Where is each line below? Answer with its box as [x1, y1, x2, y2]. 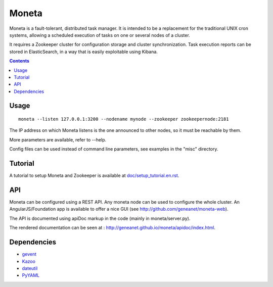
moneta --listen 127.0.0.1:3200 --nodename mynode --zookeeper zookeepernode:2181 [18, 116, 229, 122]
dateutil [22, 265, 38, 271]
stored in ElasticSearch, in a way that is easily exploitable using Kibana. [9, 49, 158, 55]
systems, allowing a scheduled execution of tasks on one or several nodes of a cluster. [9, 32, 191, 38]
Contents [9, 58, 30, 64]
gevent [22, 251, 37, 257]
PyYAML [22, 272, 40, 278]
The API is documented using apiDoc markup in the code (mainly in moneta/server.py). [9, 215, 191, 221]
